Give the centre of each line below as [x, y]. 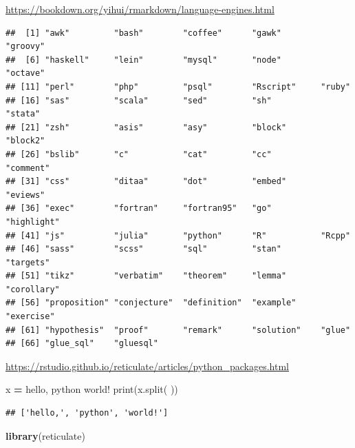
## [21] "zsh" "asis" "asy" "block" [146, 127]
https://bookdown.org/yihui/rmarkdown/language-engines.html [140, 9]
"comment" [28, 168]
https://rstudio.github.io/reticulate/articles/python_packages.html [147, 366]
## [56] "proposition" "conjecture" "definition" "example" [151, 303]
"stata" [23, 114]
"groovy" [25, 47]
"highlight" [33, 222]
